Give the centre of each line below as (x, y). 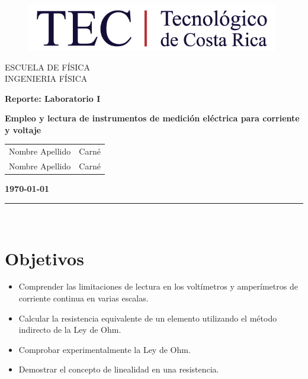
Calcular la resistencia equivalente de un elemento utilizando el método (148, 318)
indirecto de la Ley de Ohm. (70, 330)
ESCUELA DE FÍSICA (47, 67)
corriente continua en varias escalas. (84, 298)
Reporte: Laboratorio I (53, 98)
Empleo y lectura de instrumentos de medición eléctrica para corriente (152, 118)
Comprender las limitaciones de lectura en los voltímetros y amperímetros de (158, 286)
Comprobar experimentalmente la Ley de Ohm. (105, 349)
